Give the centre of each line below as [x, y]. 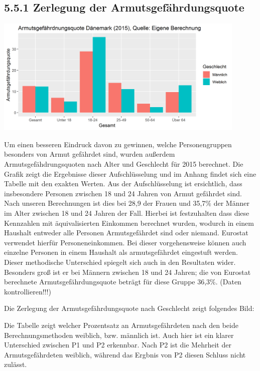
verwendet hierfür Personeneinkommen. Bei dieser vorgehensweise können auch [125, 242]
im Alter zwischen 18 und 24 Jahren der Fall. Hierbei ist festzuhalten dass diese [127, 213]
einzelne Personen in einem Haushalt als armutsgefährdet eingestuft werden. [121, 252]
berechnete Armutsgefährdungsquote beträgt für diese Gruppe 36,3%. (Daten [123, 282]
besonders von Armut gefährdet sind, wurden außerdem [90, 154]
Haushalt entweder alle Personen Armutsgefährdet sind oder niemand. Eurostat [126, 233]
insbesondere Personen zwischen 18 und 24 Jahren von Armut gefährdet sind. [123, 193]
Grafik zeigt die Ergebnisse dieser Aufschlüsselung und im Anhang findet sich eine [130, 173]
